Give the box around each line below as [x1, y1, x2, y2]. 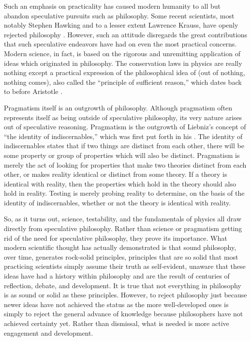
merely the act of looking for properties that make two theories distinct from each [4, 159, 247, 170]
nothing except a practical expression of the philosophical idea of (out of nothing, [4, 67, 245, 77]
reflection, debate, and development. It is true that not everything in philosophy [4, 280, 241, 290]
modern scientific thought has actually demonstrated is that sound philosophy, [4, 242, 236, 252]
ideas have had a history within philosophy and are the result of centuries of [4, 271, 230, 281]
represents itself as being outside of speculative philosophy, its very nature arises [4, 112, 242, 122]
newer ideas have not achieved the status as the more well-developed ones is [4, 299, 229, 309]
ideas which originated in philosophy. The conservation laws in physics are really [4, 58, 242, 68]
